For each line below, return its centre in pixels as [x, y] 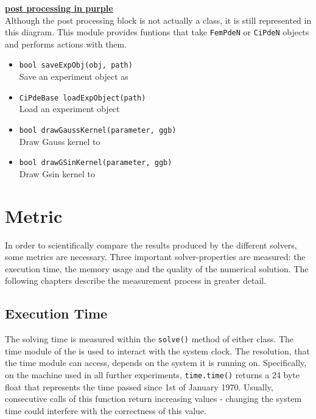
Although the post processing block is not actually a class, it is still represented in [158, 20]
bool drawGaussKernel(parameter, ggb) [98, 130]
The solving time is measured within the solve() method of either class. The [149, 339]
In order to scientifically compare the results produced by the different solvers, [151, 245]
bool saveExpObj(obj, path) [76, 65]
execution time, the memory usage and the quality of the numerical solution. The [157, 268]
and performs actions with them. [66, 44]
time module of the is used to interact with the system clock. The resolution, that [157, 350]
